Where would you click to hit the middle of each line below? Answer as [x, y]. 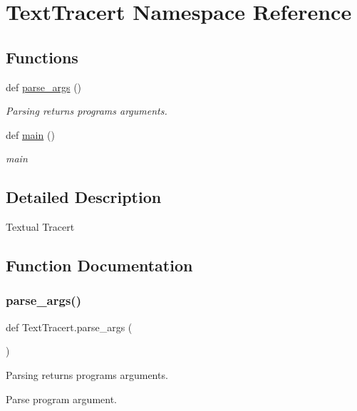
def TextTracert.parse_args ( [69, 327]
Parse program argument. [61, 399]
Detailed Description [84, 197]
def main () [30, 134]
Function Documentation [99, 265]
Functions [42, 57]
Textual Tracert [40, 227]
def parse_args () [44, 87]
